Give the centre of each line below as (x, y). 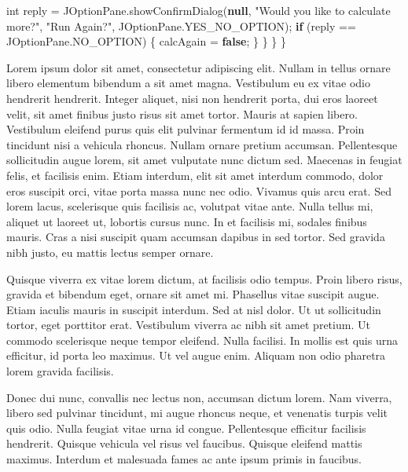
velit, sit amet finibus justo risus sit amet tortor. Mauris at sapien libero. (182, 113)
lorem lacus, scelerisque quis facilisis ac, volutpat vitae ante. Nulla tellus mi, (190, 206)
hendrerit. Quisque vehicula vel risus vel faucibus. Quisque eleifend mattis (184, 443)
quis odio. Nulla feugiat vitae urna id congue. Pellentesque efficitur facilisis (186, 428)
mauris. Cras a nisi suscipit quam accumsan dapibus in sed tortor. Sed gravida (196, 237)
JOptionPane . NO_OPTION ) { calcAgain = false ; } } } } (146, 41)
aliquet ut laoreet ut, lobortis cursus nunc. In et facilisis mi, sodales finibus (187, 221)
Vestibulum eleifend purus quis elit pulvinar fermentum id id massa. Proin (186, 129)
